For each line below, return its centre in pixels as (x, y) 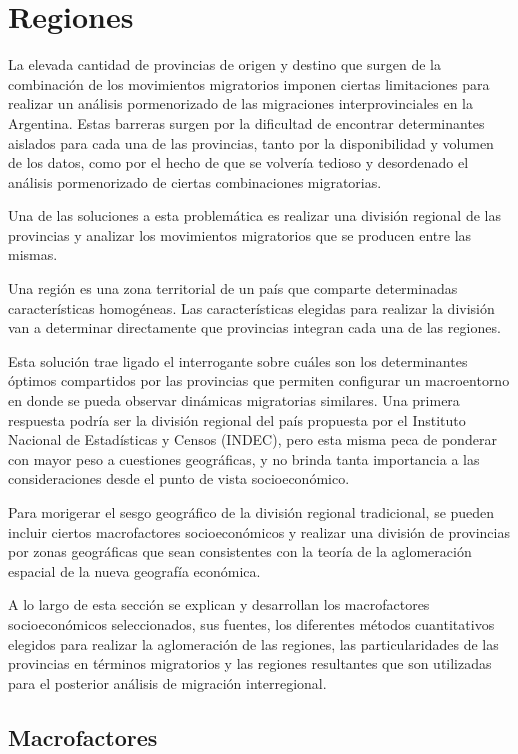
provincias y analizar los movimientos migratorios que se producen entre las (240, 234)
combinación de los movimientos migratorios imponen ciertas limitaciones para (249, 83)
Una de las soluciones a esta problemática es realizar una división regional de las (254, 215)
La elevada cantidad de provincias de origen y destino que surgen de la (224, 64)
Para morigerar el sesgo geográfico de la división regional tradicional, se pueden (251, 512)
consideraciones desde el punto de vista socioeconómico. (179, 478)
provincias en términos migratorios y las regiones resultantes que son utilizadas (250, 663)
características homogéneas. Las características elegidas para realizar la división (251, 307)
